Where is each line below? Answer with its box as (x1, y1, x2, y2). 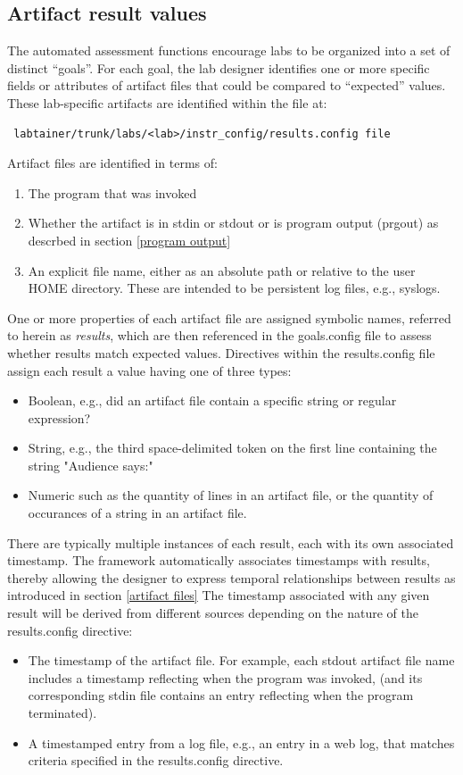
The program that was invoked (28, 183, 197, 202)
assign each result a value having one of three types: (7, 361, 292, 379)
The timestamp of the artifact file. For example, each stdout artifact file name (28, 651, 455, 670)
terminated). (28, 704, 97, 722)
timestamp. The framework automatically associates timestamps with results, (7, 551, 430, 570)
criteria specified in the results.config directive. (28, 751, 284, 770)
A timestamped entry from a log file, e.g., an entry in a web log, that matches (28, 733, 455, 752)
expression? (28, 408, 91, 427)
